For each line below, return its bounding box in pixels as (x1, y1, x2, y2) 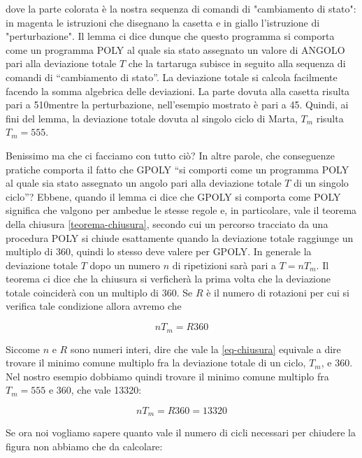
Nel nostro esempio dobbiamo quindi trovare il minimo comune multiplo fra (6, 368, 329, 383)
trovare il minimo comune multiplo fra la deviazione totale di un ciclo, (6, 355, 306, 370)
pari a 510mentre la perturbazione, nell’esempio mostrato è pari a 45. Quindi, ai (6, 97, 349, 112)
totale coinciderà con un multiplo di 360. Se (6, 285, 193, 299)
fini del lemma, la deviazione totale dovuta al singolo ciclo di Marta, (6, 110, 298, 125)
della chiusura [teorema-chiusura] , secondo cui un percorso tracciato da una (6, 216, 328, 231)
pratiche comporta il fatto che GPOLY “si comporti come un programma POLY (6, 162, 349, 176)
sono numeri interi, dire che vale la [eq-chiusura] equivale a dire (70, 341, 341, 356)
